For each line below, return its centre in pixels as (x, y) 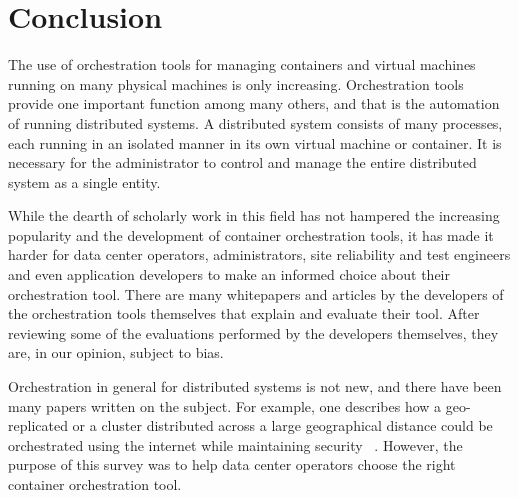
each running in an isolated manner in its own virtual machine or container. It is (255, 142)
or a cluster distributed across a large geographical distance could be (282, 425)
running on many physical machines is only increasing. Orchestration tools (236, 83)
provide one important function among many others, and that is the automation (254, 103)
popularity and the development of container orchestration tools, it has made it (251, 234)
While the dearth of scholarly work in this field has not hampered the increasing (254, 215)
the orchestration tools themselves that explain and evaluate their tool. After (244, 313)
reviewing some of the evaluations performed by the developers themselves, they (253, 332)
